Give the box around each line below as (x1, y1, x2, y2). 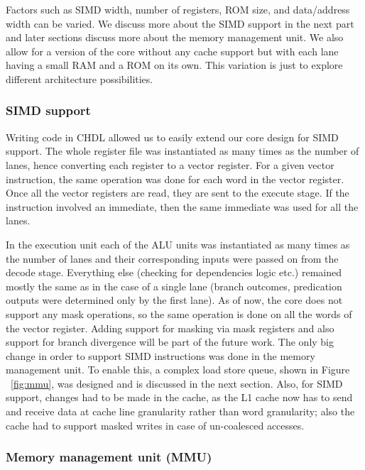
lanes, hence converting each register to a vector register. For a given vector (6, 157, 334, 172)
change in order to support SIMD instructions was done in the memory (6, 348, 315, 363)
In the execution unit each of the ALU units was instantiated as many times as (6, 236, 350, 251)
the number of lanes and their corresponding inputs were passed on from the (6, 251, 339, 266)
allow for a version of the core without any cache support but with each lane (6, 43, 339, 58)
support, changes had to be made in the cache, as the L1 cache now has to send (6, 390, 353, 405)
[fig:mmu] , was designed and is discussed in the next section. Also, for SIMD (11, 376, 343, 390)
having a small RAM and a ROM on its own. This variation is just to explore (6, 58, 343, 72)
